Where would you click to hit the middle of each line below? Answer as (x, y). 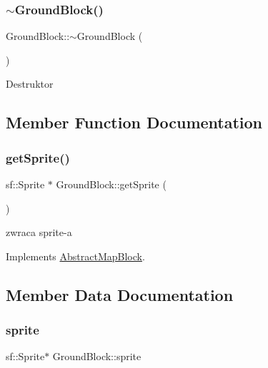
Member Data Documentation (120, 294)
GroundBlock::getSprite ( (111, 184)
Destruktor (30, 84)
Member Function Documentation (134, 122)
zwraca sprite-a (39, 232)
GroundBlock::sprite (97, 356)
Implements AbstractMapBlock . (75, 256)
